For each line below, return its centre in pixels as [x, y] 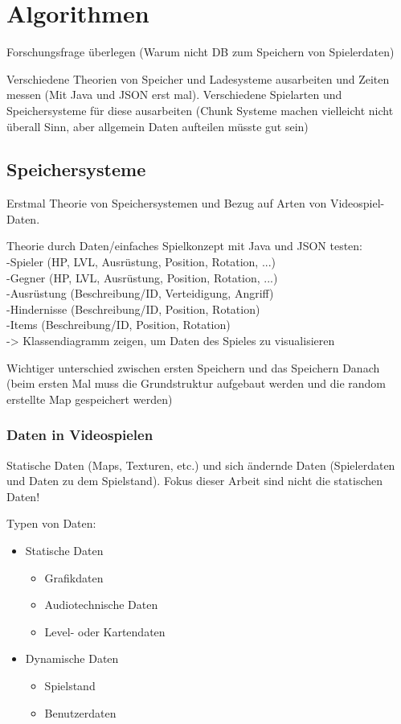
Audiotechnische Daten [101, 605]
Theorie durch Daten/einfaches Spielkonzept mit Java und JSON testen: [184, 246]
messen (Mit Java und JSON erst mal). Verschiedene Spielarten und [174, 95]
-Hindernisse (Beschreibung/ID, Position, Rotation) [133, 309]
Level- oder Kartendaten [105, 631]
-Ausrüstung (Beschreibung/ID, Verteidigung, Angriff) [140, 293]
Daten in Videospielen [80, 435]
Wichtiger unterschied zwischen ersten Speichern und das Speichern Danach [193, 367]
